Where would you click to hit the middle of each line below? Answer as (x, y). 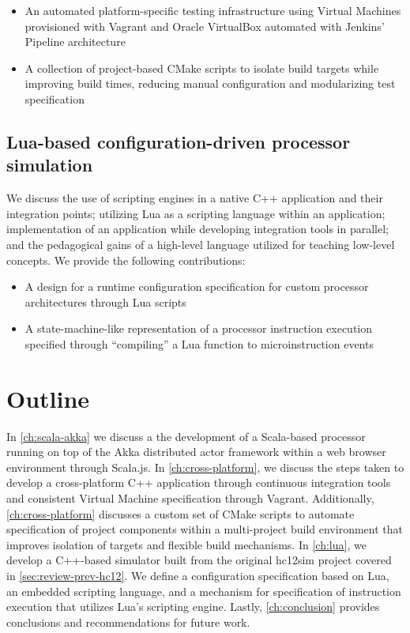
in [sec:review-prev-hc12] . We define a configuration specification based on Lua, (198, 575)
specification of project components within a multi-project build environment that (205, 529)
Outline (48, 398)
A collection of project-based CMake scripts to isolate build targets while (202, 68)
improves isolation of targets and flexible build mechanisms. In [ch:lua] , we (186, 544)
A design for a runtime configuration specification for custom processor (197, 286)
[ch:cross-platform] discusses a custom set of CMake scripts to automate (181, 513)
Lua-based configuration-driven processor (179, 141)
